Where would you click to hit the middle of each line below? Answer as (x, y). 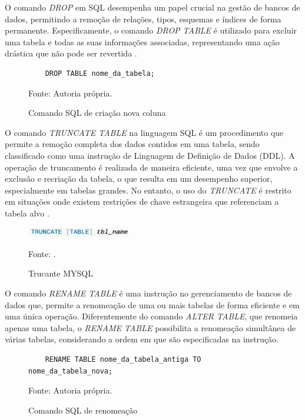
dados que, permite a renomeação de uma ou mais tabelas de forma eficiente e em (152, 304)
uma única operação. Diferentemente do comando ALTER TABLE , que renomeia (151, 316)
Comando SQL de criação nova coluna (97, 113)
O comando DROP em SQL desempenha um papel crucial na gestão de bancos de (152, 7)
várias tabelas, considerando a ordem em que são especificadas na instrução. (142, 339)
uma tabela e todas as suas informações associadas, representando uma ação (142, 41)
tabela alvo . (27, 213)
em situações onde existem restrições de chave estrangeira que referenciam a (142, 201)
